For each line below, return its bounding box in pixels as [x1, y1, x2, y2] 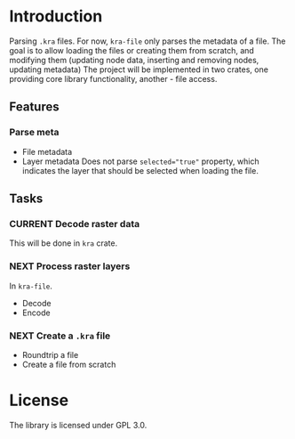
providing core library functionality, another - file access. [9, 73, 218, 84]
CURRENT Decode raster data [9, 217, 140, 230]
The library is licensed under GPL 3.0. [9, 419, 147, 430]
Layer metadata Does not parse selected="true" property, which [21, 156, 259, 167]
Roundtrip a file [21, 349, 79, 360]
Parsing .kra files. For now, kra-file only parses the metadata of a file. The [9, 36, 286, 46]
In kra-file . [9, 280, 53, 291]
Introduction [9, 6, 103, 27]
